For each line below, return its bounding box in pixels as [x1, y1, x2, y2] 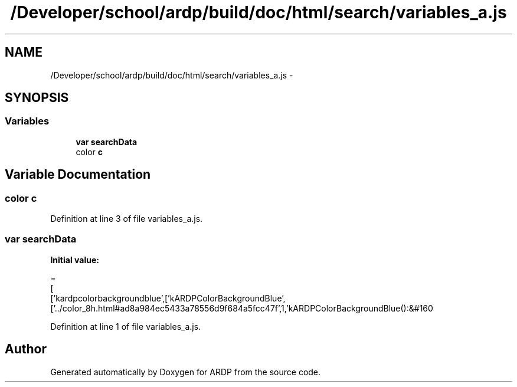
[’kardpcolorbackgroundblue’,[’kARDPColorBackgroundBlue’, [50, 293, 286, 303]
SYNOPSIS [5, 90, 69, 106]
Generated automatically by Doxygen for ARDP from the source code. [50, 366, 321, 377]
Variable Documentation [5, 167, 151, 182]
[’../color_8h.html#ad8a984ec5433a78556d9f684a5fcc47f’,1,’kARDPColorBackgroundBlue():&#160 [50, 303, 433, 313]
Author [5, 342, 47, 357]
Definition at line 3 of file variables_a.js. [50, 214, 203, 224]
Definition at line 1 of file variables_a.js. [50, 321, 201, 332]
